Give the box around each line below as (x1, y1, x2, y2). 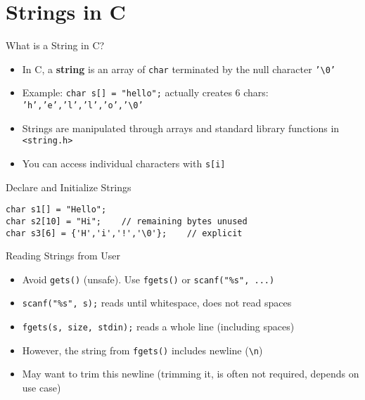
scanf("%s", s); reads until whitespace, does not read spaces (22, 295, 292, 310)
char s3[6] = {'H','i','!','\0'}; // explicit (6, 228, 243, 238)
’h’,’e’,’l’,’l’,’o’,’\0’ (22, 101, 143, 111)
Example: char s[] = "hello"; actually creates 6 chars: (22, 85, 269, 100)
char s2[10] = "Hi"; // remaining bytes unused (6, 216, 248, 226)
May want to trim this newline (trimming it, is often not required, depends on (22, 366, 359, 381)
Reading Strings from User (6, 248, 121, 263)
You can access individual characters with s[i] (22, 155, 226, 170)
